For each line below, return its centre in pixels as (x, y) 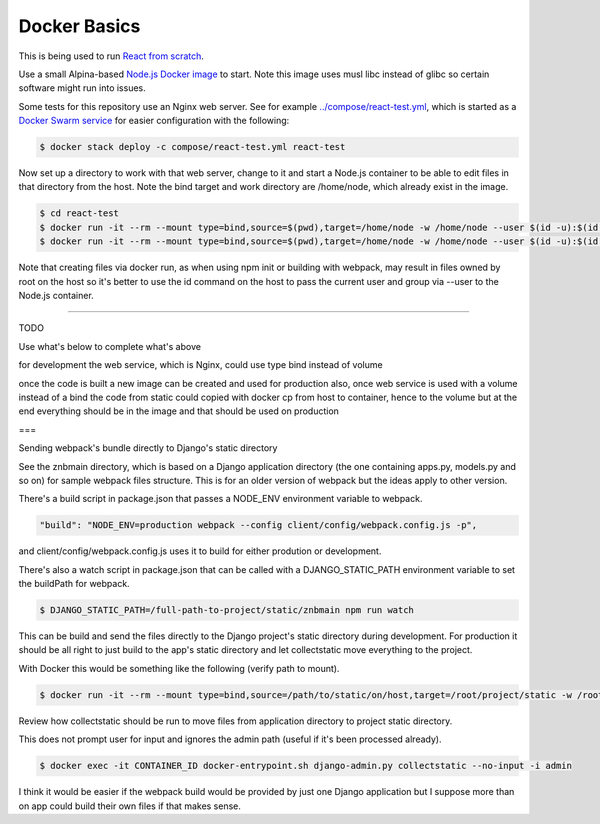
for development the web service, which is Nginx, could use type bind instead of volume (201, 365)
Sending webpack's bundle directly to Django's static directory (148, 448)
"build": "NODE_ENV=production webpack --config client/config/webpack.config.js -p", (258, 525)
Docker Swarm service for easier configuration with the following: (154, 121)
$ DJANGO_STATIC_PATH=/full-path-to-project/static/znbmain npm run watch (227, 610)
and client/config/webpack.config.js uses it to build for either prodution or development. (200, 551)
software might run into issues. (82, 88)
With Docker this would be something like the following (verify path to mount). (179, 668)
